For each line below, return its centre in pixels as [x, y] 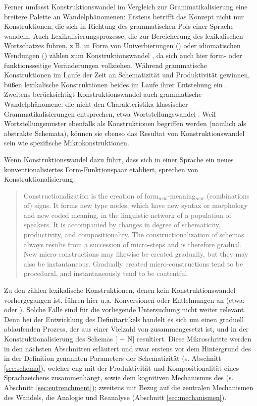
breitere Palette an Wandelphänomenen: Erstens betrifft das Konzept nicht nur [124, 16]
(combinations [228, 195]
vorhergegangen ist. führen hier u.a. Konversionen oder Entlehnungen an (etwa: [124, 300]
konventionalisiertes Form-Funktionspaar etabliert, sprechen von [101, 169]
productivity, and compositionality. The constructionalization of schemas [134, 235]
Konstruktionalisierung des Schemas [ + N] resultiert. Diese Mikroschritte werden [128, 338]
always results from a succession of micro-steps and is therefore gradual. [133, 244]
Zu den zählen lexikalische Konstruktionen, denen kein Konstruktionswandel [120, 290]
